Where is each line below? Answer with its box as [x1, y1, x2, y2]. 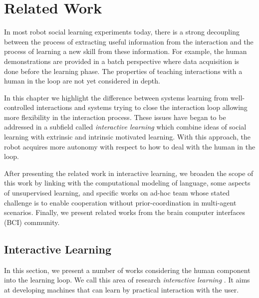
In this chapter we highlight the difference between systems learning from [4, 92, 229, 102]
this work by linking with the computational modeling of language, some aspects [4, 177, 251, 188]
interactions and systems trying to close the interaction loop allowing [36, 102, 248, 112]
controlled [4, 102, 34, 112]
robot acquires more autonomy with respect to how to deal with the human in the [4, 141, 256, 151]
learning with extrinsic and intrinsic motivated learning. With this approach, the [4, 131, 251, 142]
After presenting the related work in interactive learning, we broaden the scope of [4, 167, 254, 178]
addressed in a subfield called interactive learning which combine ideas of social [4, 121, 247, 132]
